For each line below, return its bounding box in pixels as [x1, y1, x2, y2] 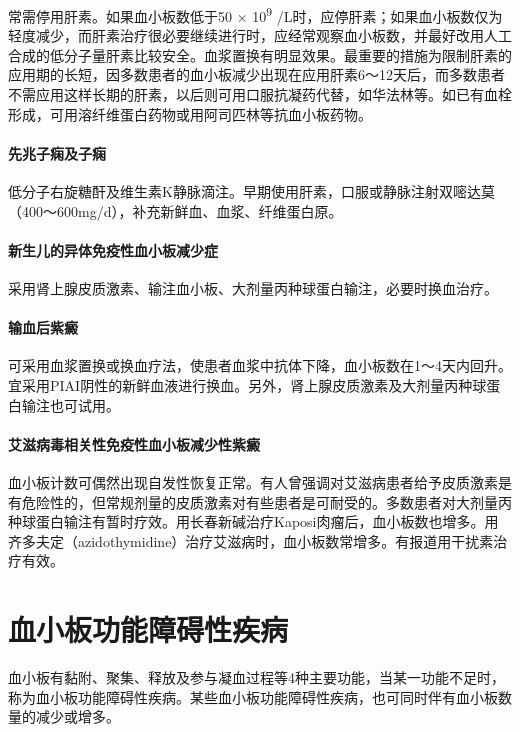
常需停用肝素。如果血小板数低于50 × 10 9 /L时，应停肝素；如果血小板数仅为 [8, 3, 503, 26]
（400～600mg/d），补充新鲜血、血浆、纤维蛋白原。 [8, 200, 343, 221]
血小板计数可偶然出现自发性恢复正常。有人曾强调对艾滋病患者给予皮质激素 [8, 471, 498, 492]
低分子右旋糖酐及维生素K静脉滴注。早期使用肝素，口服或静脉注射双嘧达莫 [8, 181, 495, 202]
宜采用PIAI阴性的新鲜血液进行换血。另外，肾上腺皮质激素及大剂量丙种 [8, 374, 473, 395]
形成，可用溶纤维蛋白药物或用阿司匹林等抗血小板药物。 [8, 103, 372, 124]
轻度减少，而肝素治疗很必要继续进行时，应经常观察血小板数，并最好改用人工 [8, 25, 512, 46]
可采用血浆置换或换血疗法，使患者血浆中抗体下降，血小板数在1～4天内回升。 [8, 355, 512, 376]
